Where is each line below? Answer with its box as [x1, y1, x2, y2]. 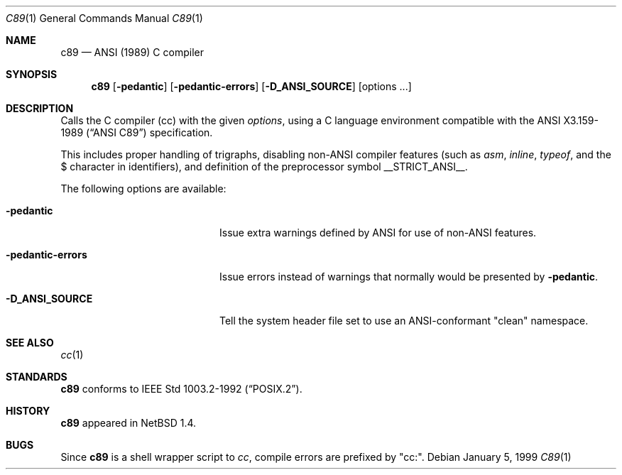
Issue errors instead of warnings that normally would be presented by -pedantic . [219, 271, 598, 283]
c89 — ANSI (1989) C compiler [60, 46, 204, 58]
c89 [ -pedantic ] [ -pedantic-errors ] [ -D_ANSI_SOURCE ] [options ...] [91, 80, 412, 92]
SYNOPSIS [6, 68, 58, 80]
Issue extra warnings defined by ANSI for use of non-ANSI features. [219, 226, 537, 239]
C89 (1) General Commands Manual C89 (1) [6, 12, 203, 24]
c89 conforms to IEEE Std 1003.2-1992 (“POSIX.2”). [60, 383, 302, 395]
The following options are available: [60, 182, 227, 195]
